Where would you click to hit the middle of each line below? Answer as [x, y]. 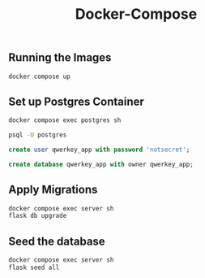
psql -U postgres [38, 135]
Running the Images [60, 58]
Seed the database [57, 241]
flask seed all [34, 268]
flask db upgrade [38, 216]
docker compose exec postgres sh [65, 120]
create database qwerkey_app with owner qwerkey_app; [101, 164]
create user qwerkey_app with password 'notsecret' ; [99, 150]
